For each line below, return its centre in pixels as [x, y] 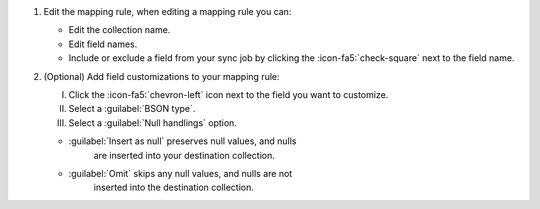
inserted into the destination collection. [174, 187]
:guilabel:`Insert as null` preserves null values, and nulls [182, 141]
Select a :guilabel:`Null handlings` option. [152, 122]
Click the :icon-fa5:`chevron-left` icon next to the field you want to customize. [228, 94]
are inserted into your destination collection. [184, 155]
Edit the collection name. [119, 30]
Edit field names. [103, 44]
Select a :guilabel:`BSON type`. [132, 109]
